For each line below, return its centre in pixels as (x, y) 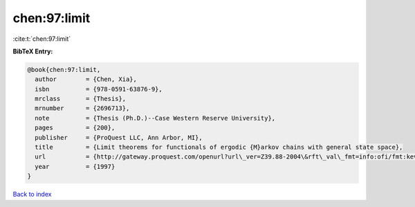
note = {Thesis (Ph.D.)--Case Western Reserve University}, (155, 118)
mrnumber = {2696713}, (82, 108)
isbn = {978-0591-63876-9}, (99, 89)
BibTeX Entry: (33, 51)
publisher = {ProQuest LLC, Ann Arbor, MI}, (119, 137)
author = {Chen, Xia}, (86, 79)
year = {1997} (75, 166)
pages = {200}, (75, 128)
